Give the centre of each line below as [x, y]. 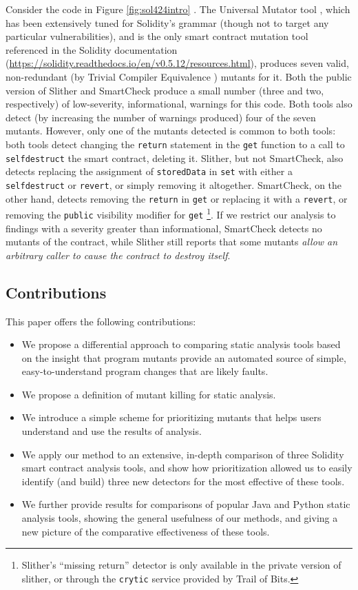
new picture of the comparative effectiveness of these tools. [146, 531]
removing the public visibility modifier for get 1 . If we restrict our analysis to [171, 213]
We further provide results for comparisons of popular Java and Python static [186, 504]
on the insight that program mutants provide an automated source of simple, [184, 357]
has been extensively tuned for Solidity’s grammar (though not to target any [167, 22]
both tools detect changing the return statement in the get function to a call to [175, 144]
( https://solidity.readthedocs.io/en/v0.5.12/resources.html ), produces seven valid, [177, 63]
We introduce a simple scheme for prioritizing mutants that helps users [171, 417]
